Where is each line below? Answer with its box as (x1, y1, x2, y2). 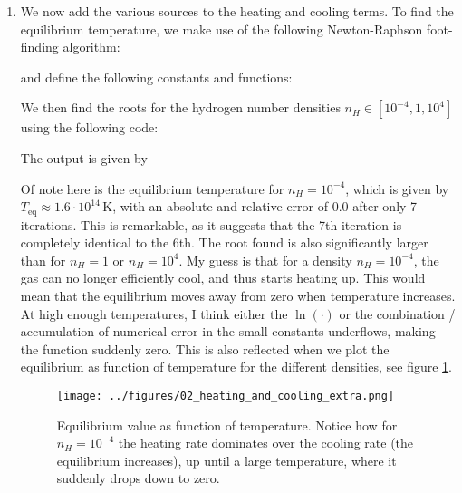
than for (20, 250, 66, 269)
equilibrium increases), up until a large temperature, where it (56, 450, 397, 469)
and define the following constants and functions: (20, 67, 293, 86)
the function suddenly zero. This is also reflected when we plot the (20, 339, 390, 358)
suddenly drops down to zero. (56, 469, 220, 488)
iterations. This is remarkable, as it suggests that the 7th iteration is (20, 215, 402, 234)
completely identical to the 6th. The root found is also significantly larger (20, 233, 428, 252)
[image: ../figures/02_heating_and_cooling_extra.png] (56, 389, 395, 402)
